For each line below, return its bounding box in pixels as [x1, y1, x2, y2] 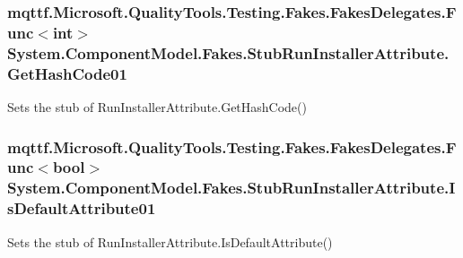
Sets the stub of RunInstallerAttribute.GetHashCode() [7, 97, 307, 116]
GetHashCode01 [7, 62, 127, 84]
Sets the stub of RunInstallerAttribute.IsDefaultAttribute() [7, 232, 333, 251]
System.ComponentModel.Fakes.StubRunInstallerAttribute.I [7, 176, 456, 199]
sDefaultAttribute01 [7, 197, 156, 219]
